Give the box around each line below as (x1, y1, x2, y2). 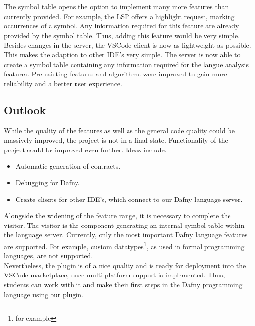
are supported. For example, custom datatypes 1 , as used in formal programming (4, 239, 245, 251)
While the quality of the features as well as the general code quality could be (4, 125, 235, 135)
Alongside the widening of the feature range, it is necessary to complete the (4, 210, 231, 221)
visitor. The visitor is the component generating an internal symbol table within (4, 220, 245, 230)
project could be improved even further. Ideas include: (4, 144, 167, 154)
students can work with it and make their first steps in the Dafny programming (4, 279, 243, 289)
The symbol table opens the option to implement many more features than (4, 1, 229, 11)
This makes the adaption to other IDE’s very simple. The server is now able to (4, 49, 241, 59)
